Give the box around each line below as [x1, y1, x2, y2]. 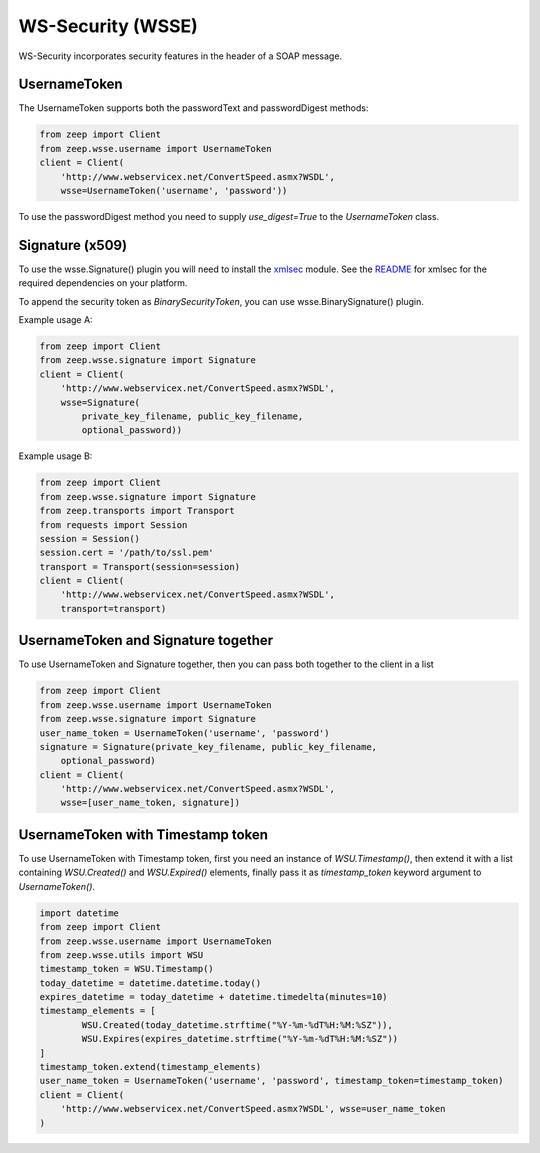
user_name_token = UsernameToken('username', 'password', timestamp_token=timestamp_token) [39, 1075, 504, 1087]
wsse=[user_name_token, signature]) [60, 797, 240, 809]
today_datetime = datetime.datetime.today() [39, 977, 262, 989]
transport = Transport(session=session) [39, 561, 240, 572]
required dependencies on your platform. [18, 277, 188, 289]
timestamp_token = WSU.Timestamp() [39, 963, 214, 975]
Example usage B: [18, 450, 93, 462]
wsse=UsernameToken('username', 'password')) [60, 185, 288, 196]
